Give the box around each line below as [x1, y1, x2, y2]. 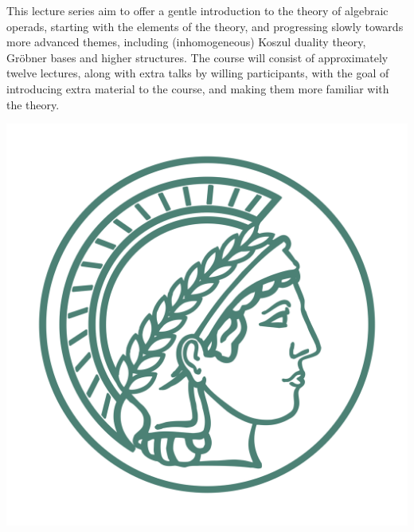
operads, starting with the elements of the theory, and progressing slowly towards [6, 18, 404, 34]
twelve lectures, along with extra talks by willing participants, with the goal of [6, 65, 389, 81]
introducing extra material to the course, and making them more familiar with [6, 80, 389, 97]
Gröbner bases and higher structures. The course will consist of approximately [6, 49, 389, 65]
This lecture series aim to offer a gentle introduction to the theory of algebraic [6, 2, 389, 18]
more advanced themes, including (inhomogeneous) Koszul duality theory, [6, 33, 366, 50]
